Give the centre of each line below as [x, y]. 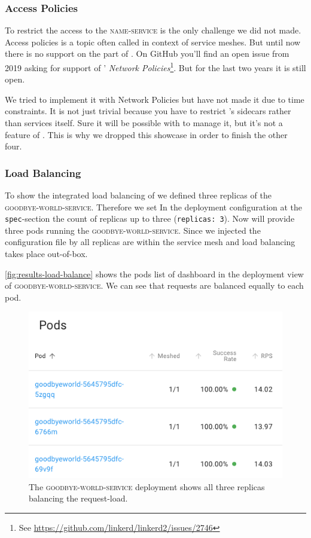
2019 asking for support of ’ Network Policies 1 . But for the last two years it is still [155, 67]
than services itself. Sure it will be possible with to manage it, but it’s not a [144, 123]
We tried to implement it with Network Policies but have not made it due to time [155, 99]
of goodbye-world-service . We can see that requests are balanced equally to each [154, 285]
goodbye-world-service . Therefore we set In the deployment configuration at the [154, 207]
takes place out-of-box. [46, 254]
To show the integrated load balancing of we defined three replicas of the [138, 195]
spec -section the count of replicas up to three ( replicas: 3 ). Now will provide [150, 218]
